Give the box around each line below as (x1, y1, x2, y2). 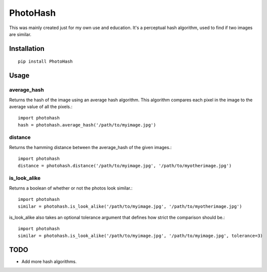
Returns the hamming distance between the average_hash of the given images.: (9, 144, 172, 150)
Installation (9, 44, 44, 53)
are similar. (9, 31, 32, 37)
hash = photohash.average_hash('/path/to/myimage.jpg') (18, 122, 156, 128)
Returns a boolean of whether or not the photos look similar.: (9, 185, 133, 191)
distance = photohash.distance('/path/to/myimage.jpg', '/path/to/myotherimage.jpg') (18, 163, 232, 168)
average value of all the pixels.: (9, 104, 73, 110)
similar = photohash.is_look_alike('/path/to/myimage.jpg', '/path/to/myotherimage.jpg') (18, 203, 242, 209)
